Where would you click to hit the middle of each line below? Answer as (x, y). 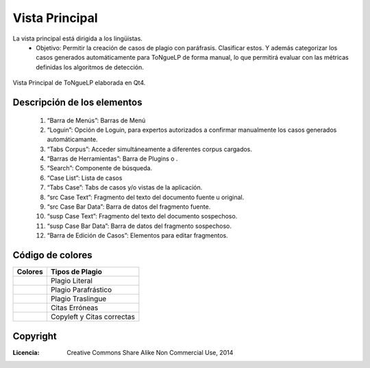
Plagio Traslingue (78, 299)
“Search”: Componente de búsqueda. (100, 168)
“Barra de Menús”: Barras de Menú (96, 120)
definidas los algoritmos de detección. (90, 67)
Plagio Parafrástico (81, 290)
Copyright (35, 336)
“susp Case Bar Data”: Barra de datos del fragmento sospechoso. (139, 226)
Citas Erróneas (74, 308)
